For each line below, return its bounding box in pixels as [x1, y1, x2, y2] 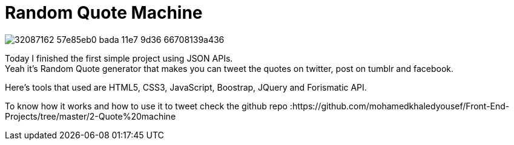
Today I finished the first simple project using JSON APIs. [5, 53, 233, 63]
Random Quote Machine [5, 2, 203, 23]
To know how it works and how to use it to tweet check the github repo [5, 100, 288, 111]
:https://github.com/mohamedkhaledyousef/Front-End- [289, 100, 510, 111]
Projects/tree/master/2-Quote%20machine [5, 111, 176, 121]
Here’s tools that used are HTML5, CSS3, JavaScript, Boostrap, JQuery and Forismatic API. [5, 82, 367, 92]
